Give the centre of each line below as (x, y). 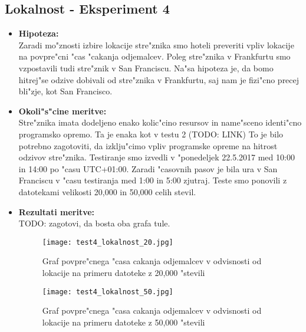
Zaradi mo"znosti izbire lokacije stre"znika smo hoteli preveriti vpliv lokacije (156, 45)
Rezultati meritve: (57, 211)
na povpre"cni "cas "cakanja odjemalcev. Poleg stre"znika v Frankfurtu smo (154, 56)
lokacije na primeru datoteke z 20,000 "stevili (124, 272)
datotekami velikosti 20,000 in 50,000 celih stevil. (107, 191)
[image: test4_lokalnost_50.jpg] (108, 292)
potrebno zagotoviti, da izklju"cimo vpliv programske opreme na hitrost (148, 145)
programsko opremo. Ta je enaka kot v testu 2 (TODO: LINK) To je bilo (151, 134)
